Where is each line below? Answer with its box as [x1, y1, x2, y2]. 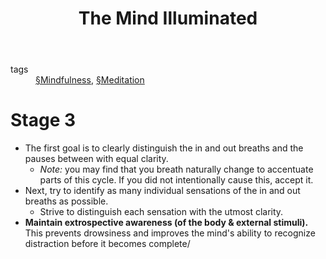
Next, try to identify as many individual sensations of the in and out [24, 185, 301, 197]
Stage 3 [10, 109, 77, 132]
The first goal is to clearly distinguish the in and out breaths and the [24, 142, 304, 154]
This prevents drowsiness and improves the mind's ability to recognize [24, 227, 316, 239]
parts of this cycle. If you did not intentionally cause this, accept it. [39, 174, 314, 186]
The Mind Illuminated [78, 7, 258, 30]
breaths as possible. [24, 195, 109, 207]
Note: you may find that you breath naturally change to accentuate [39, 163, 314, 176]
